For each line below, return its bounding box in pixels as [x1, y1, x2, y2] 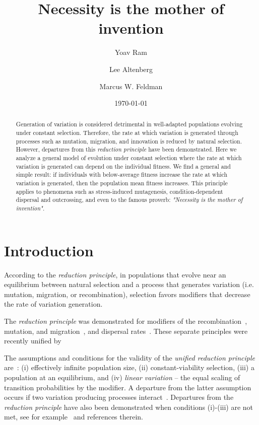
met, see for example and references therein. [4, 411, 144, 422]
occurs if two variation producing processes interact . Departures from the [4, 392, 234, 402]
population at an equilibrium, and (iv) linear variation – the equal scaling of [4, 372, 240, 382]
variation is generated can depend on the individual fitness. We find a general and [16, 162, 231, 170]
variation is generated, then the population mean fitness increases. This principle [16, 179, 228, 187]
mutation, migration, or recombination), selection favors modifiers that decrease [4, 289, 250, 299]
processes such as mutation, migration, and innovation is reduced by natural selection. [16, 136, 242, 145]
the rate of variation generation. [4, 299, 103, 309]
